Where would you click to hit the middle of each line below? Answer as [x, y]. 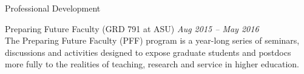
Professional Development [53, 8]
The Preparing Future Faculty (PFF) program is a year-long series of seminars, [152, 40]
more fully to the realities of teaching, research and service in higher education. [152, 64]
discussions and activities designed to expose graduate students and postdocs [148, 52]
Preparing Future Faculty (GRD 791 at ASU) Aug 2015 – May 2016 [132, 28]
